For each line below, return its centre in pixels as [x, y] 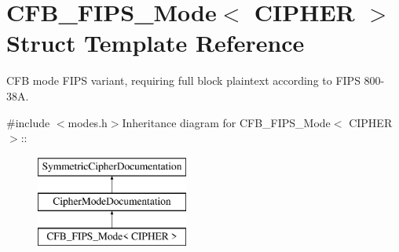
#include [28, 122]
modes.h [88, 122]
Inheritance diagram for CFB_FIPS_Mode [226, 122]
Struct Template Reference [156, 43]
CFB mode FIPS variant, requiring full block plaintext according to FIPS [183, 80]
